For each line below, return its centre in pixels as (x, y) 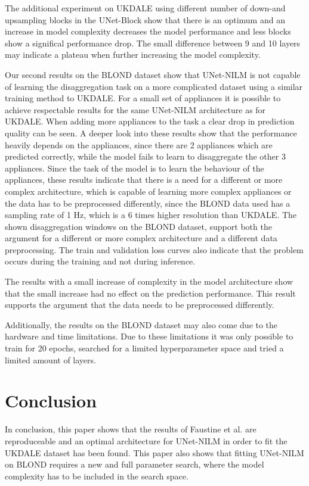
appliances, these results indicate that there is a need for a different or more (144, 180)
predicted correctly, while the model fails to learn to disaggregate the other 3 (145, 156)
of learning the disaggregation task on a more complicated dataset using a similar (154, 86)
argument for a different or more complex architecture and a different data (141, 238)
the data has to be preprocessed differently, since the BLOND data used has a (148, 203)
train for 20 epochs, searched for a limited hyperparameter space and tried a (144, 348)
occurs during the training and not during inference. (100, 261)
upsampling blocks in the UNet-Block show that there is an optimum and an (145, 19)
